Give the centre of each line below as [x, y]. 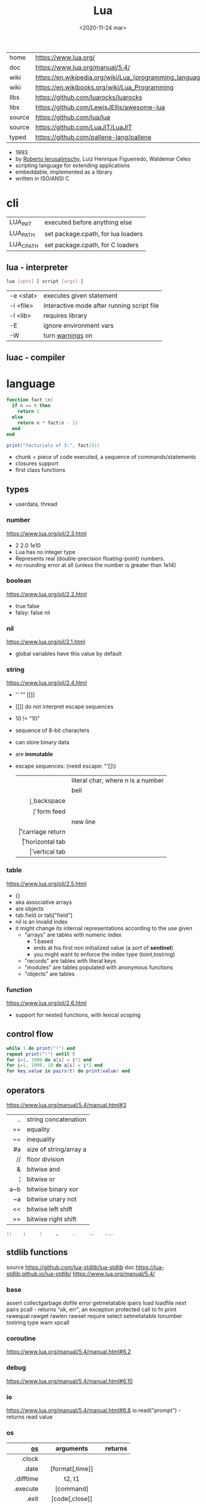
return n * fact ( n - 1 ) [48, 423]
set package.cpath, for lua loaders [93, 234]
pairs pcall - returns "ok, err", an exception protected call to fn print [91, 1309]
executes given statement [80, 296]
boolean [19, 580]
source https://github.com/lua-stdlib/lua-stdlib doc [71, 1267]
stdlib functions [37, 1252]
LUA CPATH [24, 245]
